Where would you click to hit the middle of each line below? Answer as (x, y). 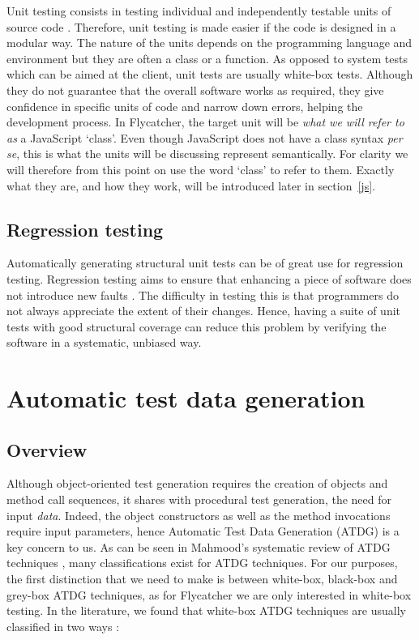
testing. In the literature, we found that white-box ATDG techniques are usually (206, 610)
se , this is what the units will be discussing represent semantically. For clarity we (207, 154)
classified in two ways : (63, 626)
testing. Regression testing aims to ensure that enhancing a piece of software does (209, 278)
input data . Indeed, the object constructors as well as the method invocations (199, 515)
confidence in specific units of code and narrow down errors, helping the (185, 106)
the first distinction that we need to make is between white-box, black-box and (202, 579)
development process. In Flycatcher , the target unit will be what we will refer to (205, 122)
